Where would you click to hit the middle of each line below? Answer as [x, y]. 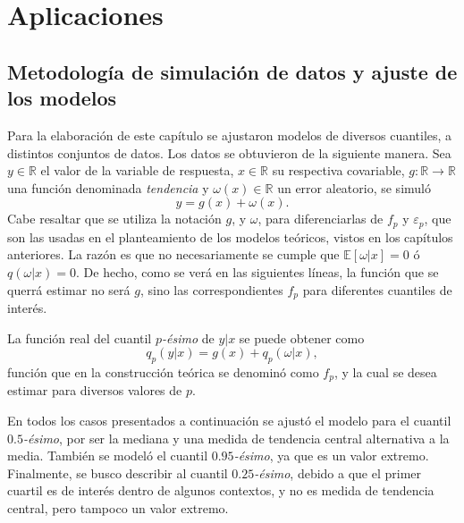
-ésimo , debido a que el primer [338, 472]
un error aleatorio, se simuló [354, 187]
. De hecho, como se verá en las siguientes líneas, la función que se [257, 271]
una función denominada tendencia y [108, 187]
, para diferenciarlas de [321, 219]
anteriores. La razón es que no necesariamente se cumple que [173, 254]
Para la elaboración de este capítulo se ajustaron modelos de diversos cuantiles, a [230, 135]
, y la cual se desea [385, 372]
